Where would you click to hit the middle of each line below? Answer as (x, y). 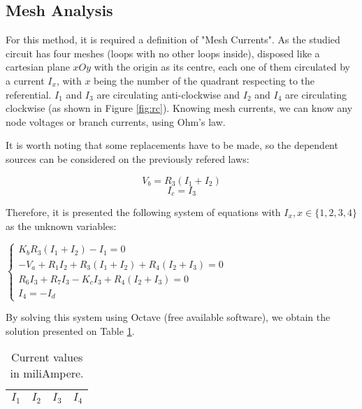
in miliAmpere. (47, 373)
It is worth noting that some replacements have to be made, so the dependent (172, 145)
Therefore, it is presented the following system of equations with (143, 212)
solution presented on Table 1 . (70, 330)
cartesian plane (38, 67)
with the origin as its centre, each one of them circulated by (222, 67)
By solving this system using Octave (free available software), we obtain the (168, 317)
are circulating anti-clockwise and (168, 94)
